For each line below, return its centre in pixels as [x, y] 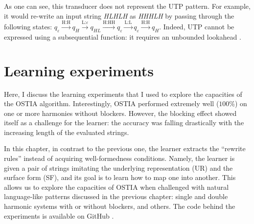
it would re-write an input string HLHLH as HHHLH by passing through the [119, 15]
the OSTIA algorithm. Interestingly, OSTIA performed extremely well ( [112, 103]
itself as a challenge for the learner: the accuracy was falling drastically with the [124, 123]
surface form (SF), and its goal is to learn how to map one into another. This [120, 177]
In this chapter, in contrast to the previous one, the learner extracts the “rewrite [125, 148]
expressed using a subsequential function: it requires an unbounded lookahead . [123, 36]
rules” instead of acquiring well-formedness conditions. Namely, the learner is [119, 158]
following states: [28, 26]
